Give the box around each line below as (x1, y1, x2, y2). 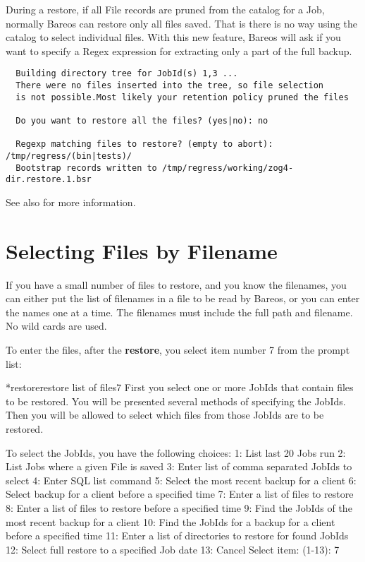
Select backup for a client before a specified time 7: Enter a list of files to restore (6, 486, 354, 501)
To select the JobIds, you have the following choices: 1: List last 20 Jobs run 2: (6, 445, 346, 460)
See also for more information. (6, 194, 136, 209)
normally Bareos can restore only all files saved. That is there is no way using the (6, 16, 358, 30)
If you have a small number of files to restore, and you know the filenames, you (6, 277, 347, 292)
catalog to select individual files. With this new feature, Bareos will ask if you (6, 30, 341, 44)
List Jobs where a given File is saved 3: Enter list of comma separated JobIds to (6, 459, 352, 474)
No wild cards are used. (6, 318, 107, 333)
